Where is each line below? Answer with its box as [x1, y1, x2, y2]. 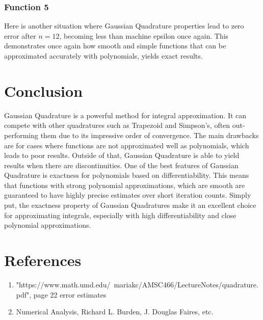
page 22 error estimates [33, 289, 107, 300]
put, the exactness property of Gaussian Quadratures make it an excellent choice [4, 200, 256, 210]
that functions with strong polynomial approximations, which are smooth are [4, 179, 245, 190]
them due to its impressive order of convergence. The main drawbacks [40, 129, 259, 140]
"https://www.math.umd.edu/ [16, 279, 111, 289]
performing [4, 129, 38, 140]
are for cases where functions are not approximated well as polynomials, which [4, 140, 249, 150]
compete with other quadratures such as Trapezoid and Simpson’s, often [4, 120, 230, 130]
